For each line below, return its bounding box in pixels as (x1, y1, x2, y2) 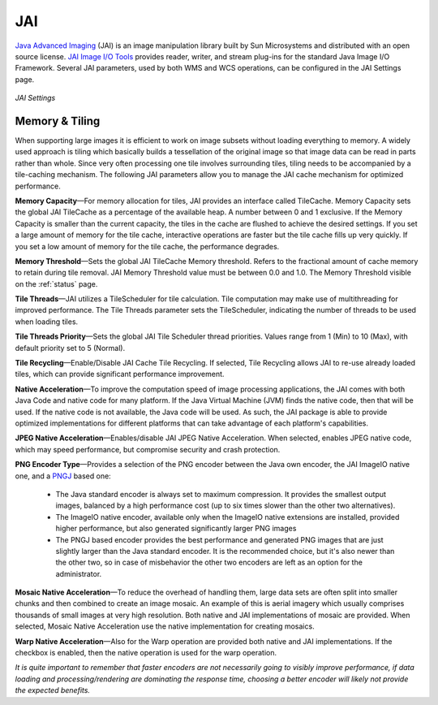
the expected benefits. (15, 686, 91, 695)
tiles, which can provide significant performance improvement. (15, 370, 225, 379)
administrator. (55, 569, 102, 578)
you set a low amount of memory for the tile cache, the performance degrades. (15, 241, 280, 251)
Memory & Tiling (15, 114, 101, 128)
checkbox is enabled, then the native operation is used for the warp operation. (15, 648, 277, 658)
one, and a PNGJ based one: (15, 471, 111, 481)
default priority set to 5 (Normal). (15, 343, 126, 352)
